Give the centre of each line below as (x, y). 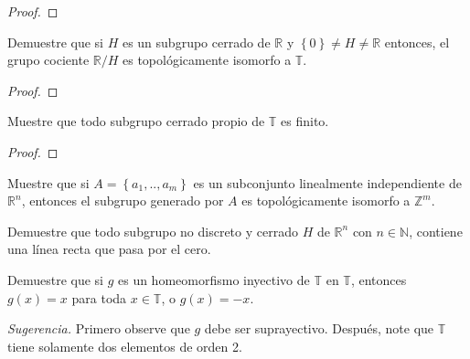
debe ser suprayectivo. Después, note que (319, 328)
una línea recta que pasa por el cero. (109, 249)
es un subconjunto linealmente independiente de (327, 182)
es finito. (305, 121)
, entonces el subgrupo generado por (123, 201)
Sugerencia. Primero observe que (99, 328)
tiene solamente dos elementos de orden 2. (125, 346)
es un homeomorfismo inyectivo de (214, 279)
